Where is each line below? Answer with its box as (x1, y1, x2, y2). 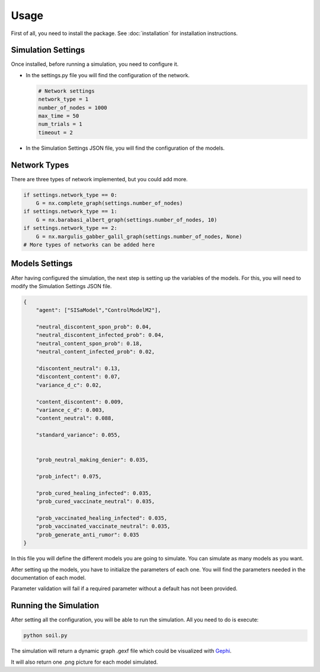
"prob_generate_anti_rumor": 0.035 (36, 531, 139, 538)
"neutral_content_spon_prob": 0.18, (36, 340, 142, 347)
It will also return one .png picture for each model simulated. (11, 658, 158, 665)
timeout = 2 (38, 129, 73, 136)
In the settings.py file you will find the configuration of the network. (25, 71, 190, 78)
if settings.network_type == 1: (23, 208, 118, 215)
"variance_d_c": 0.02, (36, 381, 102, 389)
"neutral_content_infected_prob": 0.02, (36, 348, 155, 355)
